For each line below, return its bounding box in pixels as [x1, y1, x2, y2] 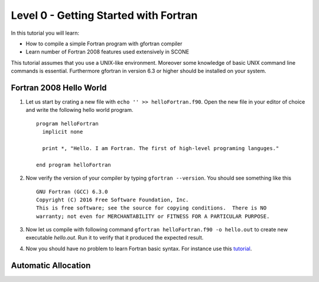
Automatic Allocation [11, 260, 91, 270]
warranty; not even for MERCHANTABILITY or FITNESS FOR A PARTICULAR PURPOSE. [36, 213, 270, 220]
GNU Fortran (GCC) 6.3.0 [36, 188, 108, 195]
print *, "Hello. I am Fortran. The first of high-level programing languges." [42, 145, 279, 151]
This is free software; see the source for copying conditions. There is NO [36, 205, 267, 211]
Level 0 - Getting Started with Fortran [11, 9, 198, 22]
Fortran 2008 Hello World [11, 82, 107, 92]
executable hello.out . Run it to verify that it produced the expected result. [25, 234, 204, 241]
